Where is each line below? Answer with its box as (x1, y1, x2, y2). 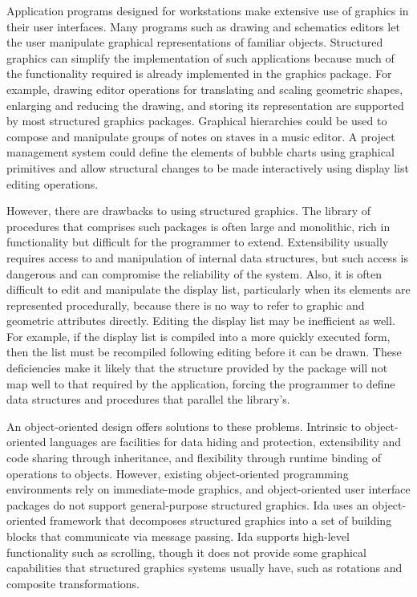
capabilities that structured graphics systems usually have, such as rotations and (6, 559, 403, 576)
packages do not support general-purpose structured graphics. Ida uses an (6, 496, 369, 513)
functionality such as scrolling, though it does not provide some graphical (6, 543, 366, 560)
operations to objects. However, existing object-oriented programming (6, 465, 349, 481)
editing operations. (6, 175, 99, 192)
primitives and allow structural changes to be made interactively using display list (6, 159, 409, 176)
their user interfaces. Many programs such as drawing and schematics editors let (6, 18, 400, 35)
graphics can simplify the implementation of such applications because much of (6, 49, 395, 66)
